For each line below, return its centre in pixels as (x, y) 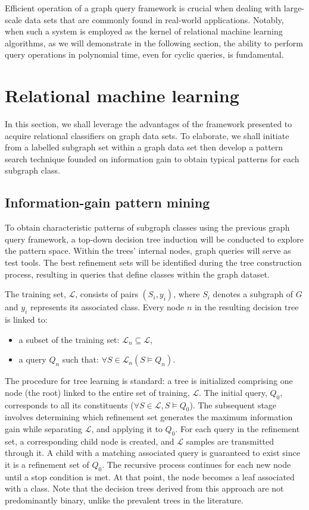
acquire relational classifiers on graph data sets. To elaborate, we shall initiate (147, 135)
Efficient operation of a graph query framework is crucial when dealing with (143, 8)
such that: (80, 359)
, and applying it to (127, 429)
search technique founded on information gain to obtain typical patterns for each (152, 158)
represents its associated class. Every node (107, 307)
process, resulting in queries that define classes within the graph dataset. (137, 274)
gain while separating (44, 429)
